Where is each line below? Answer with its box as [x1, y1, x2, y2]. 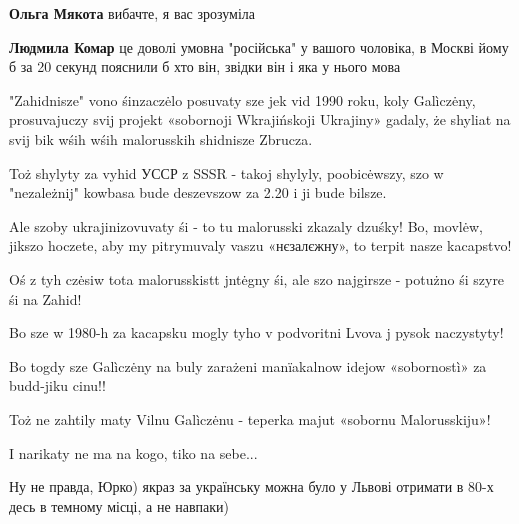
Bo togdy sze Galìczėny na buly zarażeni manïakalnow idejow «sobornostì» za [9, 355, 487, 376]
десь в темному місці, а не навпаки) [9, 495, 230, 516]
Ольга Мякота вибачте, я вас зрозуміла [9, 3, 256, 23]
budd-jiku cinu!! [9, 375, 106, 396]
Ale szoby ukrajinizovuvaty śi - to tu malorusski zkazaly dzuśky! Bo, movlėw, [9, 215, 483, 236]
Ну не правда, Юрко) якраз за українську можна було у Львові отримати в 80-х [9, 476, 494, 497]
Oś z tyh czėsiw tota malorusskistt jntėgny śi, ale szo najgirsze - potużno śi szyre [9, 268, 505, 289]
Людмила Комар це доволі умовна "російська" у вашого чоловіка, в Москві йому [9, 36, 509, 57]
